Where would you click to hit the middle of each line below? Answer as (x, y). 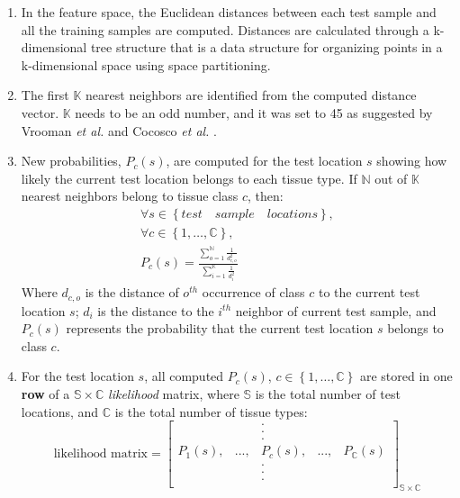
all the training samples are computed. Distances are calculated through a (225, 29)
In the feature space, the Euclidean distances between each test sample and (229, 12)
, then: (265, 196)
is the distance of (132, 292)
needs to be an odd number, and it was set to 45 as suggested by (254, 112)
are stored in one (406, 376)
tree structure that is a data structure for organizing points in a (266, 47)
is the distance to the (156, 310)
